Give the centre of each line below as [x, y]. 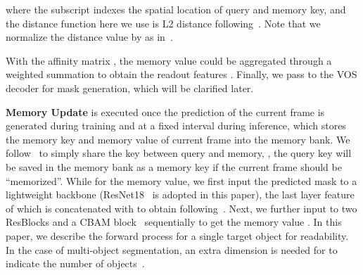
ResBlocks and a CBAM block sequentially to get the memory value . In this [174, 222]
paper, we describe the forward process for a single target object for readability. [177, 235]
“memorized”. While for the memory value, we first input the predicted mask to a [181, 180]
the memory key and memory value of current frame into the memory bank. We [178, 139]
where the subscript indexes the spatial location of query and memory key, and [176, 9]
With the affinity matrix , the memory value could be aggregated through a [169, 60]
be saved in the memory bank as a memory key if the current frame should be [174, 166]
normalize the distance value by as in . [89, 37]
